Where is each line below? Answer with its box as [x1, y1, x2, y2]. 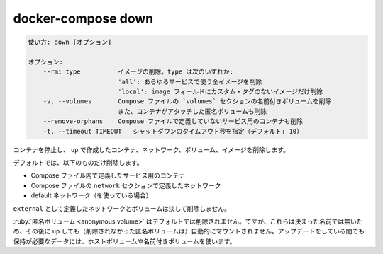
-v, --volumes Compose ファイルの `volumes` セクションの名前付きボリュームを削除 [43, 98, 332, 105]
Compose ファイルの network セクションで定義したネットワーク [30, 181, 221, 190]
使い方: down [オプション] [28, 38, 112, 46]
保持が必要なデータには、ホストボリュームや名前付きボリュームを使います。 [13, 237, 236, 246]
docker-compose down [13, 11, 154, 26]
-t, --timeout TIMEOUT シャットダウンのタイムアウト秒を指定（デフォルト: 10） [43, 127, 304, 135]
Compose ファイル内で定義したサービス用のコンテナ [30, 171, 186, 180]
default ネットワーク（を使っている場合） [30, 191, 152, 200]
